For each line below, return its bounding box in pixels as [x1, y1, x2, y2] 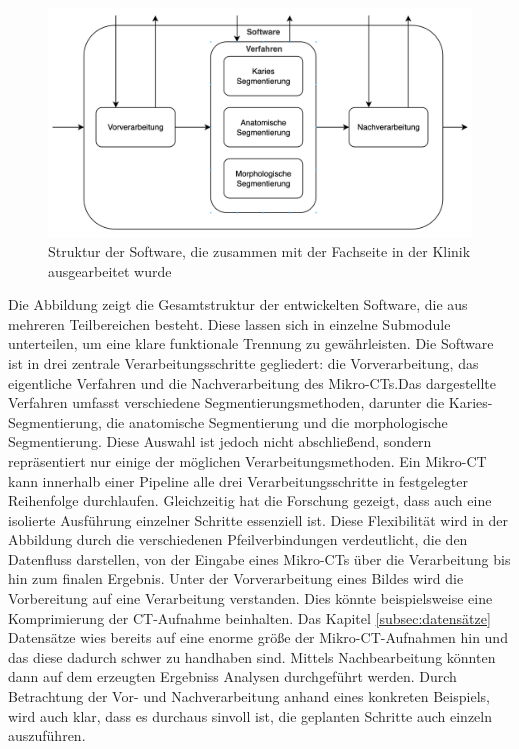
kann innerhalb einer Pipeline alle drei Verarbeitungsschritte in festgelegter [8, 470, 469, 491]
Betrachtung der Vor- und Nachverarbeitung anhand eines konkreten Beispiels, [8, 686, 490, 707]
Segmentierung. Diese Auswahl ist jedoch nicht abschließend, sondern [8, 431, 432, 452]
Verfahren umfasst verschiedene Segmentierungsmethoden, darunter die [8, 392, 445, 413]
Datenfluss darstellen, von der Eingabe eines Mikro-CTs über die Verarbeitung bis [8, 548, 511, 569]
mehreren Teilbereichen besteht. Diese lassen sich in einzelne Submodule [8, 313, 451, 334]
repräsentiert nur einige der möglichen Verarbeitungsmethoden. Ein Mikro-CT [8, 450, 487, 471]
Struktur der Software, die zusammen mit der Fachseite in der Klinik [48, 240, 471, 261]
